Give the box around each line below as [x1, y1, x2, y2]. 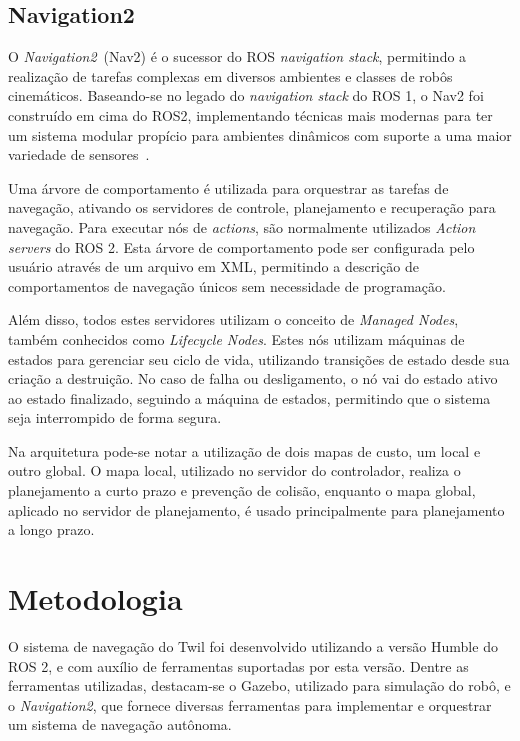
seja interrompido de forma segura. [8, 407, 222, 428]
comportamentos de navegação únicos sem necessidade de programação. [8, 275, 446, 296]
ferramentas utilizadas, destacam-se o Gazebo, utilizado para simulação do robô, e [8, 675, 511, 696]
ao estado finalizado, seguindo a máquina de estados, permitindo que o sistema [8, 387, 491, 408]
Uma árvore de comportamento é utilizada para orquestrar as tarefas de [8, 177, 449, 198]
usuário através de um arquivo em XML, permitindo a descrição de [8, 256, 419, 277]
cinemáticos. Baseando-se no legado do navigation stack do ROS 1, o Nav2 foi [8, 85, 484, 106]
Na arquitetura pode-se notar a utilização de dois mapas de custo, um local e [8, 440, 481, 461]
